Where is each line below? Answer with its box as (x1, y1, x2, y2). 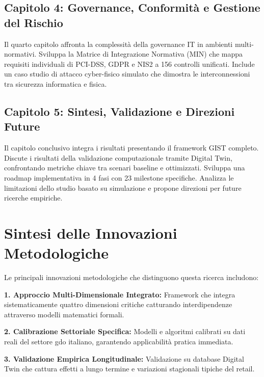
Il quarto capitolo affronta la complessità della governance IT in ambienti (4, 38, 233, 49)
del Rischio (4, 14, 63, 30)
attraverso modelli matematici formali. (4, 309, 124, 319)
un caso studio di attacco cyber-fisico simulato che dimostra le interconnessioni (4, 68, 250, 79)
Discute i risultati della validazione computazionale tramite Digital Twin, (4, 152, 232, 163)
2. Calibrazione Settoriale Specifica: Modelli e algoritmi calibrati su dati (4, 326, 246, 337)
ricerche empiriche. (4, 192, 63, 203)
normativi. (4, 48, 37, 59)
